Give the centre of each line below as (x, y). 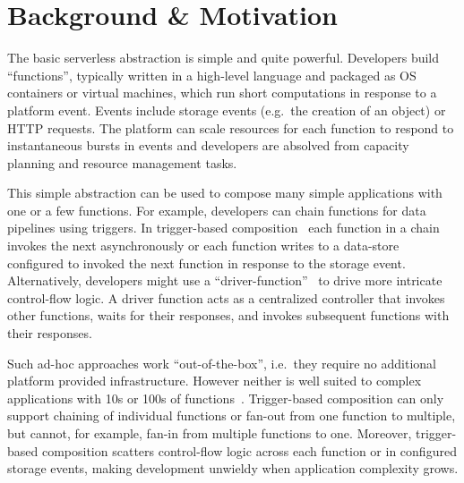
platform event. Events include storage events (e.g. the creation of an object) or (227, 110)
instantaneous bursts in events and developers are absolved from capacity (208, 145)
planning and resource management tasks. (122, 162)
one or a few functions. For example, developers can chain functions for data (217, 210)
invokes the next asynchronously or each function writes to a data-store (203, 246)
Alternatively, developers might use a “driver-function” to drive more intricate (225, 280)
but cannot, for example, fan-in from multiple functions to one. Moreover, (210, 433)
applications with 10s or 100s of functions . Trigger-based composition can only (226, 398)
